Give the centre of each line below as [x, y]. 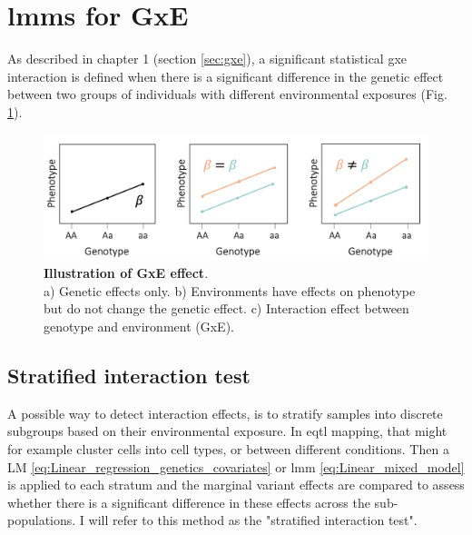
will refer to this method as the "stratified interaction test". [253, 520]
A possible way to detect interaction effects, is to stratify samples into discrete [225, 413]
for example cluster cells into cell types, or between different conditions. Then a [228, 448]
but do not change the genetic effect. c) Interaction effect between [226, 308]
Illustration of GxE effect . [126, 273]
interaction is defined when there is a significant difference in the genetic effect [226, 76]
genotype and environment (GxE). [139, 326]
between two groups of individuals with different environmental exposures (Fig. [227, 94]
